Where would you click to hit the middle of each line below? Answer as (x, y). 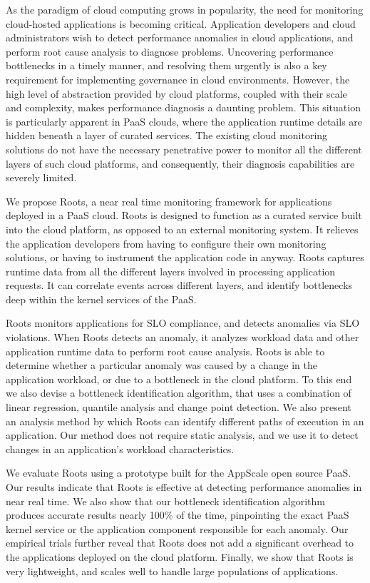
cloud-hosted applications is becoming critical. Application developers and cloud (181, 23)
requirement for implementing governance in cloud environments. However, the (178, 79)
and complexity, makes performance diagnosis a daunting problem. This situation (183, 107)
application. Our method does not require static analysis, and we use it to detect (182, 435)
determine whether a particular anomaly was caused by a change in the (162, 365)
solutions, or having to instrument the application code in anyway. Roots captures (185, 257)
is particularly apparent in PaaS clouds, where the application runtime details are (184, 121)
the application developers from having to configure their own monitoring (166, 243)
